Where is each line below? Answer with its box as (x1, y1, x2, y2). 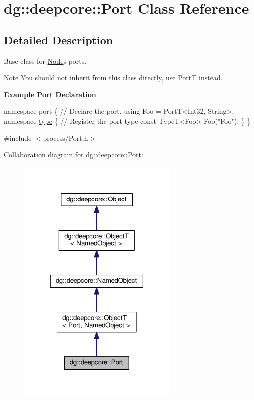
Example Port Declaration (4, 89, 96, 99)
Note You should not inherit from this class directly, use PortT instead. (4, 72, 223, 83)
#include (4, 132, 32, 143)
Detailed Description (4, 32, 113, 47)
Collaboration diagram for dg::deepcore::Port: (4, 149, 143, 160)
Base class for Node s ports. (4, 55, 87, 66)
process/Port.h (43, 132, 88, 143)
